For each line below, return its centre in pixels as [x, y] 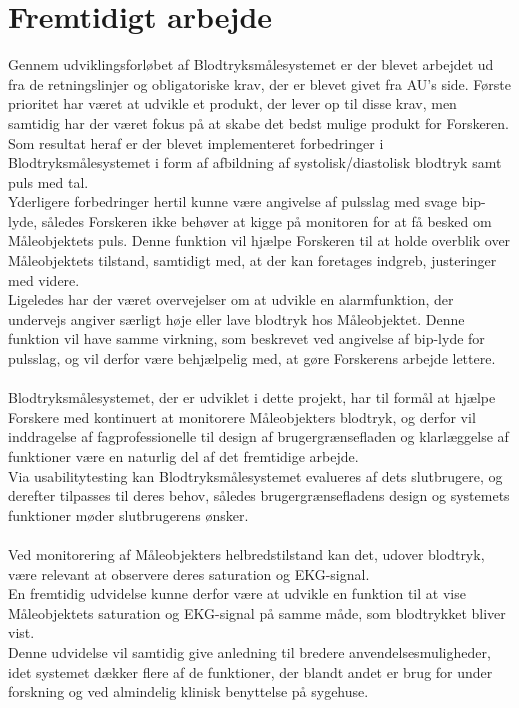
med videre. [44, 279]
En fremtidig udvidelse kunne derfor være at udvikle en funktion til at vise [237, 593]
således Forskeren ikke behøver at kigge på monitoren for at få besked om [266, 220]
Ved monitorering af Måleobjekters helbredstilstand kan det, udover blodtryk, [246, 553]
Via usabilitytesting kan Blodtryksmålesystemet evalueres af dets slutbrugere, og [255, 475]
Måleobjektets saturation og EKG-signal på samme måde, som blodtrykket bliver [257, 612]
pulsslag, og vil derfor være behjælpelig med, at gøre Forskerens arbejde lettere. [252, 358]
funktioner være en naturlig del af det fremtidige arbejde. [183, 456]
